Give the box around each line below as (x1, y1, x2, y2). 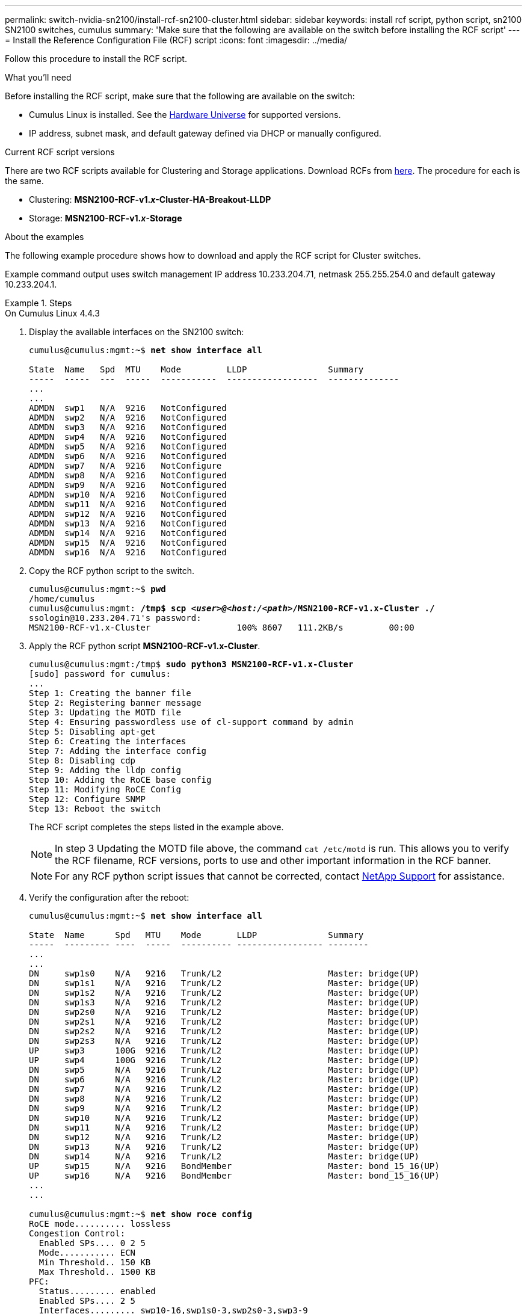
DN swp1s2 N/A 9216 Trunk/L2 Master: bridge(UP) (29, 988, 420, 998)
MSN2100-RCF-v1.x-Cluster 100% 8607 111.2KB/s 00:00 (29, 623, 415, 632)
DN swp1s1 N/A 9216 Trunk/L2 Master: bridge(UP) (29, 978, 420, 988)
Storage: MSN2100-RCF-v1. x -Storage (29, 213, 182, 223)
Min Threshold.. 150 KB (39, 1257, 151, 1267)
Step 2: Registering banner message (29, 698, 202, 708)
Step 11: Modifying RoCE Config (29, 785, 181, 794)
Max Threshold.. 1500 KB (39, 1267, 156, 1277)
